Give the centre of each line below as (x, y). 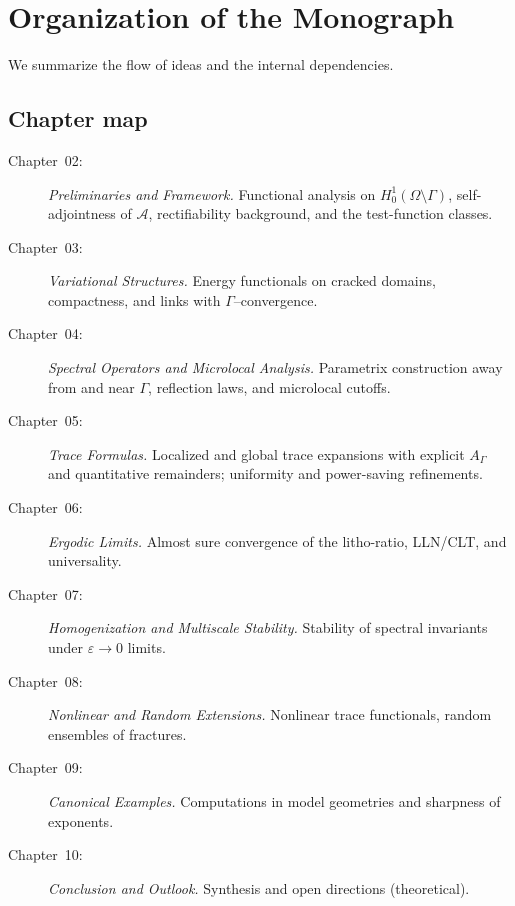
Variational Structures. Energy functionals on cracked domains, (242, 280)
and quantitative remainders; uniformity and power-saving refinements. (265, 473)
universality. (85, 560)
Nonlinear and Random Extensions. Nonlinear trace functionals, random (270, 714)
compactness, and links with (134, 299)
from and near (91, 386)
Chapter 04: (45, 333)
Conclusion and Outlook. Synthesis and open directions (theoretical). (259, 887)
